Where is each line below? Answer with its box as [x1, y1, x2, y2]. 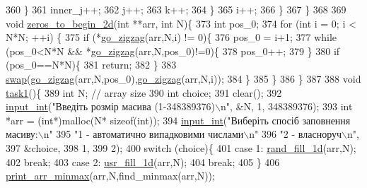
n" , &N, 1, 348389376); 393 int [220, 99, 353, 114]
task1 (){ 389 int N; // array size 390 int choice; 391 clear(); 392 [6, 85, 282, 100]
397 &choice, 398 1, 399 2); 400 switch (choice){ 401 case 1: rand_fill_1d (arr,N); [6, 140, 356, 155]
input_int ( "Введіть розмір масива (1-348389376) [6, 99, 215, 114]
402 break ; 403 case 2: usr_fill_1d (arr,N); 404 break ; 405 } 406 [6, 154, 280, 169]
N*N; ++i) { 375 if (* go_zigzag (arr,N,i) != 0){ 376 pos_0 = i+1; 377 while [6, 30, 337, 45]
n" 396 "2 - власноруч [249, 127, 342, 141]
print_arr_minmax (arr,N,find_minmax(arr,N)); [6, 168, 215, 183]
